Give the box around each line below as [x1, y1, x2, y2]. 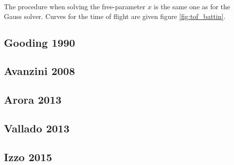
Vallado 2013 [4, 120, 70, 135]
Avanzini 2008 [4, 63, 75, 78]
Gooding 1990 [4, 35, 75, 50]
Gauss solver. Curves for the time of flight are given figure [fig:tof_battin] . [4, 11, 226, 21]
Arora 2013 [4, 92, 62, 107]
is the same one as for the [154, 1, 231, 11]
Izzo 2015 [4, 149, 53, 164]
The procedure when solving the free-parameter [4, 1, 145, 11]
